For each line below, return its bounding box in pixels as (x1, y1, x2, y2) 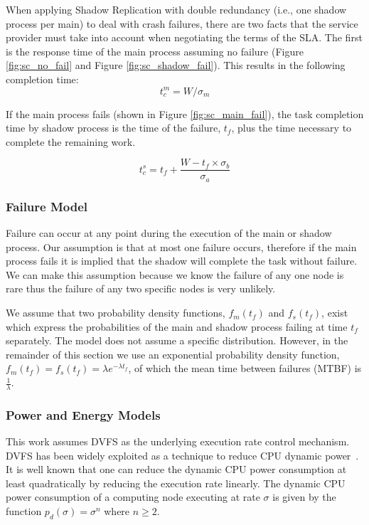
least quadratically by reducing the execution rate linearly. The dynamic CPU (6, 475, 346, 490)
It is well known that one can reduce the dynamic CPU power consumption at (6, 462, 347, 477)
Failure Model (6, 197, 88, 215)
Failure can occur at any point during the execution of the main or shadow (6, 226, 332, 240)
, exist (321, 305, 348, 320)
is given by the (272, 489, 336, 504)
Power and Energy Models (6, 405, 161, 423)
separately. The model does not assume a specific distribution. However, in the (6, 333, 348, 348)
